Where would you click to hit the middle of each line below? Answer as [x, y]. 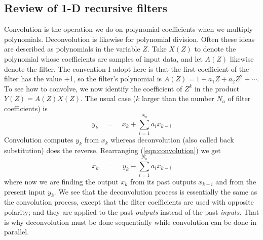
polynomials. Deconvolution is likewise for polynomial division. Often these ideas [129, 39]
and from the [236, 181]
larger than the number [178, 98]
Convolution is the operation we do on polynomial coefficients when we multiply [128, 29]
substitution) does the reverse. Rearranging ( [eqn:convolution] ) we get [112, 150]
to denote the [215, 49]
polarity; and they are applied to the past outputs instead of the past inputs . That [132, 211]
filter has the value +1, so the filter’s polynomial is [83, 79]
